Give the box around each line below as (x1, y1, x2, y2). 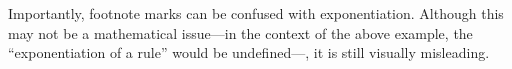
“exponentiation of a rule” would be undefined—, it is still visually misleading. (8, 42, 490, 63)
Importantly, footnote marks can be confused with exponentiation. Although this (8, 3, 504, 23)
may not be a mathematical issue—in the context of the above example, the (8, 22, 473, 43)
